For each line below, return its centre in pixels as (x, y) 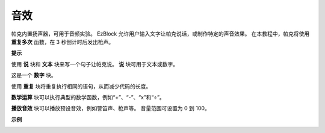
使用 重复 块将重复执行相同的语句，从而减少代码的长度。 (81, 86)
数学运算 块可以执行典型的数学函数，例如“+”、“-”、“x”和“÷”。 (88, 97)
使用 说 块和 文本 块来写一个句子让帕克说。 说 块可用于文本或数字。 (95, 64)
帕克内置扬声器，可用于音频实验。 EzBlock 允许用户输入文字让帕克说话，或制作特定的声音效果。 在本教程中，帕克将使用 (160, 34)
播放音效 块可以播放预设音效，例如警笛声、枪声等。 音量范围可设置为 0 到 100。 (110, 108)
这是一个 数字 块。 (34, 75)
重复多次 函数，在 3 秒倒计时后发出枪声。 (63, 42)
